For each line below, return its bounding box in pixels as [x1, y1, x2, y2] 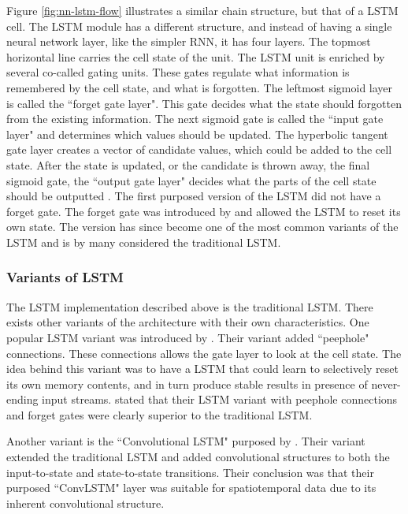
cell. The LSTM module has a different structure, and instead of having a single [6, 17, 392, 34]
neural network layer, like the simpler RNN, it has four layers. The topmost [6, 33, 371, 50]
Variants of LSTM [6, 267, 124, 287]
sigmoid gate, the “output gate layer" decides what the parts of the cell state [6, 172, 376, 188]
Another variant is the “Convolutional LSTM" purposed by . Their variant [6, 433, 365, 449]
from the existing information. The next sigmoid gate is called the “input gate [6, 110, 384, 127]
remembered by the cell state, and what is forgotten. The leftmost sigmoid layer [6, 79, 393, 95]
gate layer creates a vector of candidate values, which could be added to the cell [6, 141, 392, 158]
